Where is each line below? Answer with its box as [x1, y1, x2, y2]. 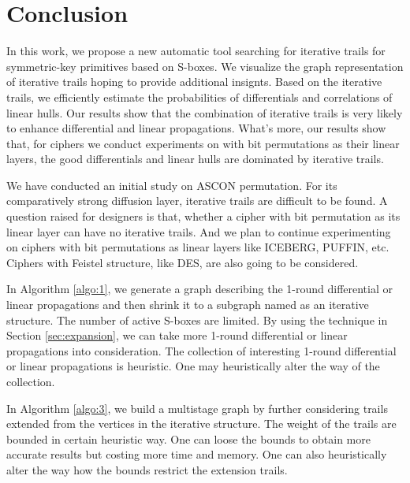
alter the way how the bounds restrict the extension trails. [6, 461, 288, 477]
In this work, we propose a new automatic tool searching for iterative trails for [6, 43, 386, 59]
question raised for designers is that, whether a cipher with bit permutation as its [6, 208, 401, 225]
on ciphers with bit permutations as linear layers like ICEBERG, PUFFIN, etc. [6, 239, 389, 255]
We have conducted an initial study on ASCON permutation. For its [6, 176, 337, 193]
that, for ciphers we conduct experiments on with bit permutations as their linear [6, 135, 400, 151]
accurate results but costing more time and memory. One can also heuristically [6, 446, 387, 463]
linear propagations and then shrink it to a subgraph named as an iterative [6, 296, 369, 313]
